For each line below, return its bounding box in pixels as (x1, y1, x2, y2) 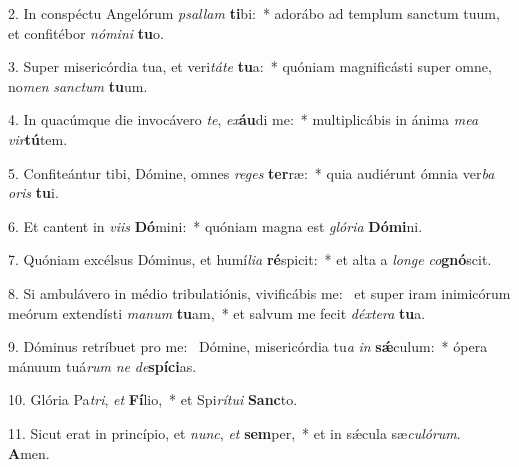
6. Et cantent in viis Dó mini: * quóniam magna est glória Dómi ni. (8, 215, 423, 236)
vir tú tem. (8, 128, 68, 149)
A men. (8, 442, 50, 463)
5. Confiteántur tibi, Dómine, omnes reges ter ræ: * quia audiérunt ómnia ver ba (8, 162, 495, 183)
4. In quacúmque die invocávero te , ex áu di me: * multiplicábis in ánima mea (8, 109, 479, 130)
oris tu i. (8, 182, 59, 203)
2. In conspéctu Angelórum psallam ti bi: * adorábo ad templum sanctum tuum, (8, 3, 500, 23)
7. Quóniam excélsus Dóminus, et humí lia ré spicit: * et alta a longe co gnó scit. (8, 249, 492, 270)
